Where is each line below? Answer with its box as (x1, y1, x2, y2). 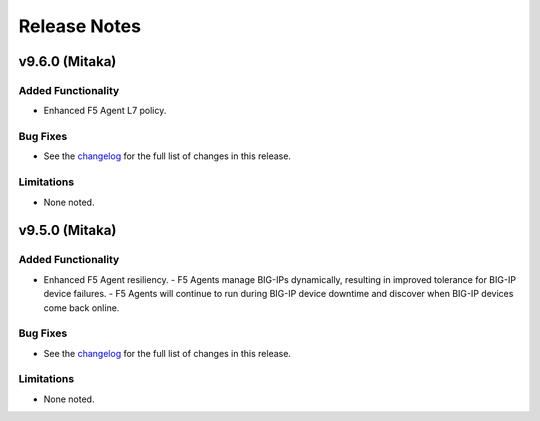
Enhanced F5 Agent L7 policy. (43, 105, 167, 117)
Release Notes (18, 15, 142, 37)
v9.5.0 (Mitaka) (18, 222, 117, 239)
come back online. (43, 301, 120, 314)
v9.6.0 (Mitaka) (18, 53, 117, 70)
